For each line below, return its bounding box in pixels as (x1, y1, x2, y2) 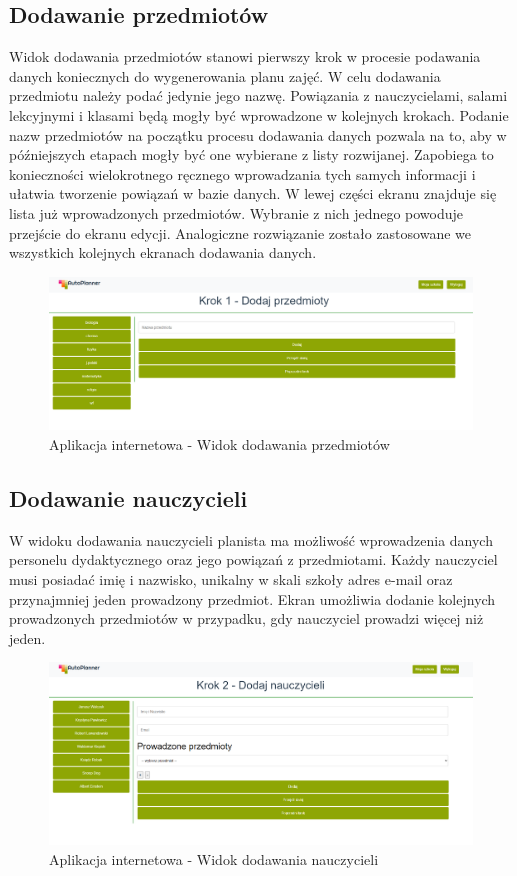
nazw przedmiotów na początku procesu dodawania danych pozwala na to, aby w (9, 124, 507, 145)
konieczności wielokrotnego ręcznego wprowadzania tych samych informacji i (9, 163, 476, 184)
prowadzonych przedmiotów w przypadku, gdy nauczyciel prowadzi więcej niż (9, 608, 484, 629)
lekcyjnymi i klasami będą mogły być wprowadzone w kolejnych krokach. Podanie (9, 104, 509, 125)
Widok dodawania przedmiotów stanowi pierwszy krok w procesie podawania (9, 46, 481, 67)
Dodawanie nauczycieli (9, 482, 248, 513)
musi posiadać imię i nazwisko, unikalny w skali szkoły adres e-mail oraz (9, 568, 453, 589)
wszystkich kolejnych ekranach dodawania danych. (9, 242, 317, 263)
